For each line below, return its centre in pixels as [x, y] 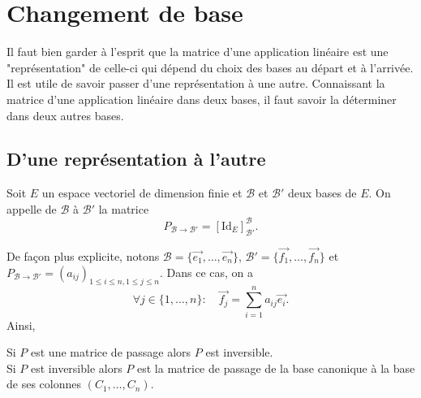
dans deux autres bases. [65, 115]
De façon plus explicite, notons [83, 256]
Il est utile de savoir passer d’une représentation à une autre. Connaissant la [196, 83]
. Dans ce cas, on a [206, 272]
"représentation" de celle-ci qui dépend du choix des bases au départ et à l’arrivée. [210, 67]
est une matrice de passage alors [111, 352]
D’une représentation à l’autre [136, 159]
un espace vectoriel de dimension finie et [142, 193]
